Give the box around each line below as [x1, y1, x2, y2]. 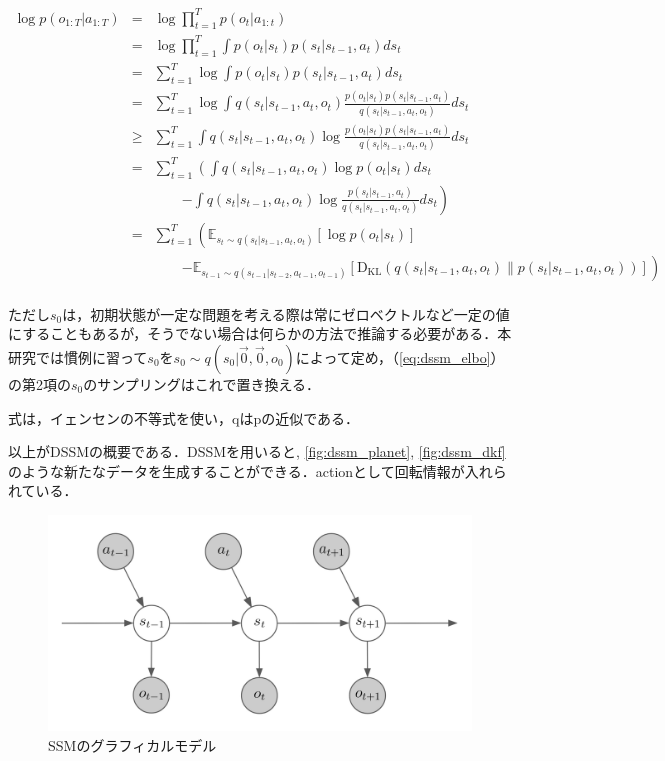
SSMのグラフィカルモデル [48, 734, 217, 755]
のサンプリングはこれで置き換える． [83, 373, 321, 394]
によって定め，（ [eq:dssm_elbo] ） [295, 346, 505, 367]
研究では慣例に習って [8, 346, 148, 367]
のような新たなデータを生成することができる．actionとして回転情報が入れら [8, 460, 507, 481]
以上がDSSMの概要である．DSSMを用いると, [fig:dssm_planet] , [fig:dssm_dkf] [8, 441, 506, 462]
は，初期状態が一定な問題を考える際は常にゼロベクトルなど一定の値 [62, 303, 510, 324]
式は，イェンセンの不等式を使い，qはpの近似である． [8, 407, 360, 428]
